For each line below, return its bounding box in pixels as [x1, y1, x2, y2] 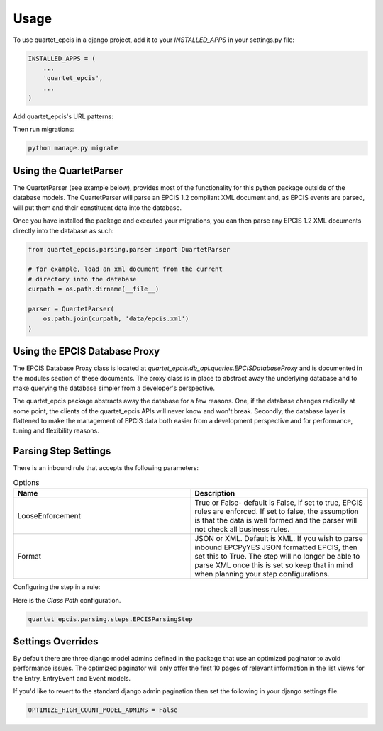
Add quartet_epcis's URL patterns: [13, 112, 113, 121]
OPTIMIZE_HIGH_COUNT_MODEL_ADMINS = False [28, 706, 178, 714]
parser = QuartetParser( [28, 305, 115, 313]
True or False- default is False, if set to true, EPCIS [194, 498, 363, 508]
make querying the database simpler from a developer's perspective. [13, 384, 216, 392]
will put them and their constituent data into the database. [13, 203, 182, 212]
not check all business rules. [194, 525, 290, 535]
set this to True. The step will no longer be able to [194, 552, 360, 562]
